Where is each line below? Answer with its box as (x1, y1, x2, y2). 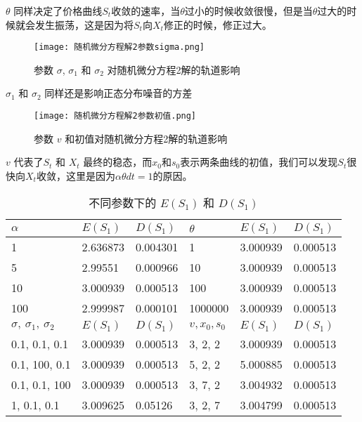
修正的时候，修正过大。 (163, 17, 272, 32)
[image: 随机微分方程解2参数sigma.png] (34, 42, 205, 53)
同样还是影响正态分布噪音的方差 (44, 86, 193, 100)
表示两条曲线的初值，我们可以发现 (180, 154, 338, 169)
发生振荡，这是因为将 (34, 17, 134, 32)
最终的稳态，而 (83, 154, 153, 169)
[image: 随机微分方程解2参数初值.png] (34, 111, 197, 121)
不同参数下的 (89, 194, 157, 211)
